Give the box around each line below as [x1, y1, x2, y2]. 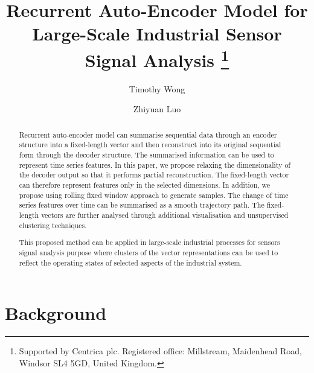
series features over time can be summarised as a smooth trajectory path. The [19, 200, 264, 210]
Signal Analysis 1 [85, 45, 229, 72]
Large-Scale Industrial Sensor [32, 21, 282, 46]
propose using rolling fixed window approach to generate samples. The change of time [19, 190, 289, 200]
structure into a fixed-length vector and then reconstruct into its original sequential [19, 139, 281, 150]
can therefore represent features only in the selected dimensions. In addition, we [19, 180, 271, 190]
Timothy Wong [129, 82, 185, 95]
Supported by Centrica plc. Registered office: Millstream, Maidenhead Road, [19, 345, 302, 357]
